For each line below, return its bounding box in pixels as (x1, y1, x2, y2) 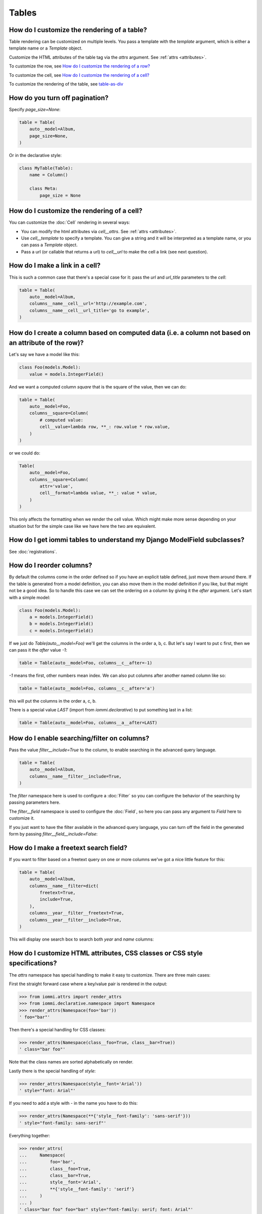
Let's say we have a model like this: (9, 352, 80, 357)
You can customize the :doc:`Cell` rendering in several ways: (9, 219, 131, 225)
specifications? (9, 959, 57, 967)
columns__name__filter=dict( (29, 883, 99, 889)
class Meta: (29, 186, 58, 191)
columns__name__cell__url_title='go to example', (29, 307, 150, 313)
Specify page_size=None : (9, 106, 61, 112)
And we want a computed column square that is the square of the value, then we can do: (9, 384, 187, 389)
